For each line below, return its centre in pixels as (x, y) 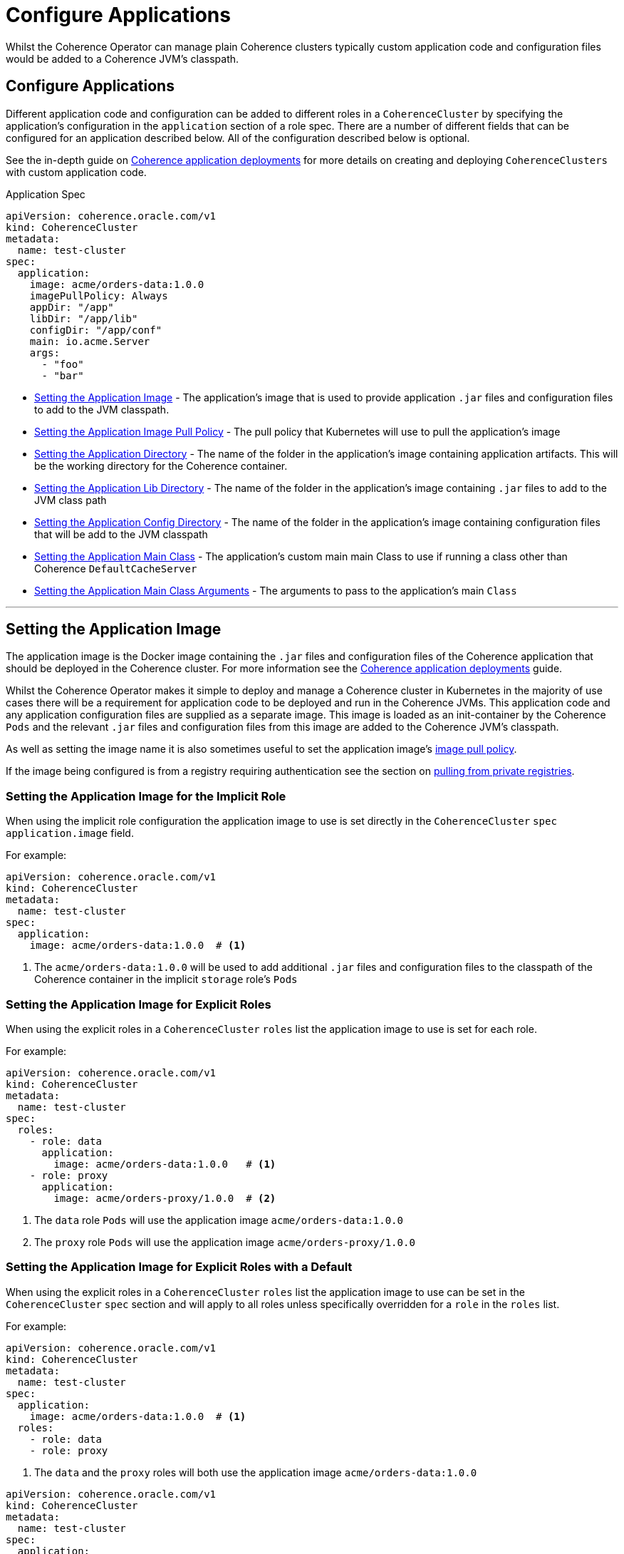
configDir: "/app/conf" (96, 330)
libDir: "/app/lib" (84, 318)
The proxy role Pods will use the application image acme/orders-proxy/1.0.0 (225, 1242)
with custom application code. (76, 172)
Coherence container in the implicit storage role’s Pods (166, 979)
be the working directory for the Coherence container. (161, 465)
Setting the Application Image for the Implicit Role (146, 796)
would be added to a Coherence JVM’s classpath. (123, 58)
